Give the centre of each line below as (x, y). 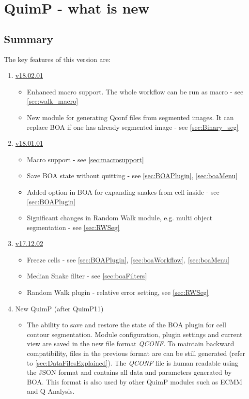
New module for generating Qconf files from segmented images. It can (130, 117)
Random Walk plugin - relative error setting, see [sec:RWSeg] (118, 292)
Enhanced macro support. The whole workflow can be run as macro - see (135, 91)
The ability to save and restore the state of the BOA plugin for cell (126, 325)
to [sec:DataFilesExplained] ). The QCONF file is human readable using (132, 362)
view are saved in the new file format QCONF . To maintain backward (131, 344)
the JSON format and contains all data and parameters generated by (129, 372)
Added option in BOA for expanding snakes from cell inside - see (123, 192)
